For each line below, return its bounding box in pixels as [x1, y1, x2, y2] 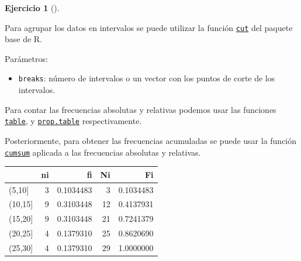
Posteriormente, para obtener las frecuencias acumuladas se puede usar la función [5, 134, 297, 146]
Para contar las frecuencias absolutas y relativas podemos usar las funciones [5, 103, 276, 115]
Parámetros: [5, 52, 48, 64]
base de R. [5, 33, 43, 45]
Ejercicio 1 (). [5, 2, 60, 13]
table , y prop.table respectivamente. [5, 115, 142, 127]
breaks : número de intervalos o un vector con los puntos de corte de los [18, 72, 275, 84]
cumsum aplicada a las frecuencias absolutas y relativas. [5, 146, 201, 158]
